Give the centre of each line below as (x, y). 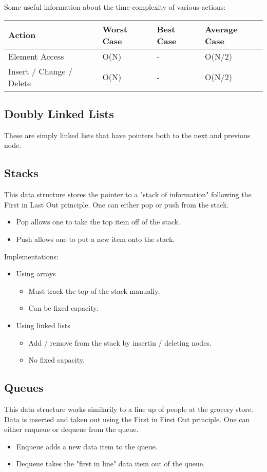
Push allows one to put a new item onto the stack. (96, 239)
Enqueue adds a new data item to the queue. (87, 446)
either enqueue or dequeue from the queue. (71, 429)
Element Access (36, 56)
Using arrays (36, 273)
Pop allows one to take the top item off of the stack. (98, 222)
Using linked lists (43, 325)
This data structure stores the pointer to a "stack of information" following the (128, 194)
